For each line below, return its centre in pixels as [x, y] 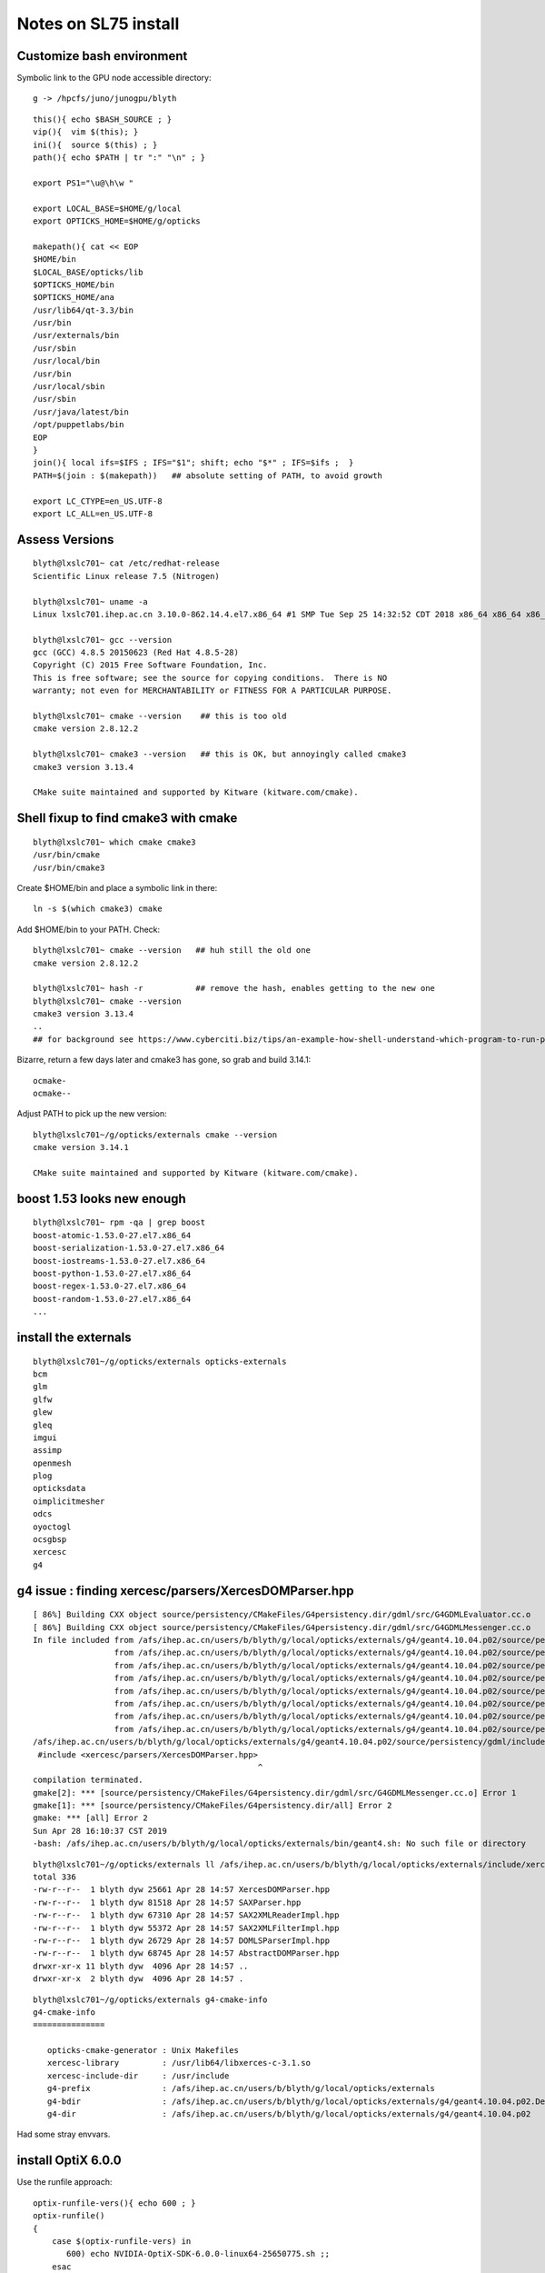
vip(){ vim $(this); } [86, 132]
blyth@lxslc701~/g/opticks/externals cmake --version [155, 1135]
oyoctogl [52, 1527]
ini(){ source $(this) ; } [95, 145]
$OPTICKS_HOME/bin [74, 285]
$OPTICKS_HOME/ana [74, 297]
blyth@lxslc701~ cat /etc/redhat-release [126, 563]
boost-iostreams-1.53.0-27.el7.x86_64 [119, 1261]
